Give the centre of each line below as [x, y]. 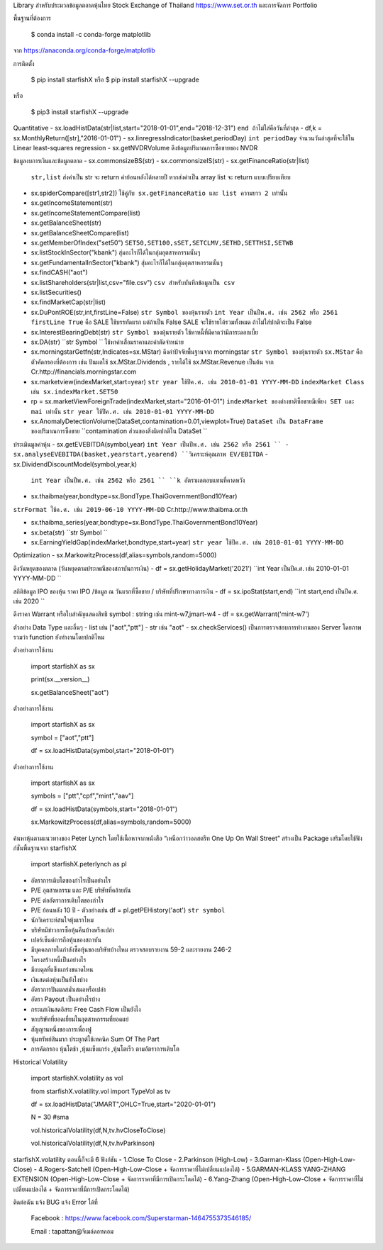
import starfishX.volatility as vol [77, 1078]
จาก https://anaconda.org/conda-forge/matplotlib [84, 50]
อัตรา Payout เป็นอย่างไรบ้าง [66, 999]
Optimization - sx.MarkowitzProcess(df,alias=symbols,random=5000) [115, 555]
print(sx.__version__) [60, 679]
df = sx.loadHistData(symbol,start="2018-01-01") [102, 751]
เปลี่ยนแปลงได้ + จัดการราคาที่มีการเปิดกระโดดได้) [72, 1189]
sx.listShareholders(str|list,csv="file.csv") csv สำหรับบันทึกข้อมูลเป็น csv [133, 282]
